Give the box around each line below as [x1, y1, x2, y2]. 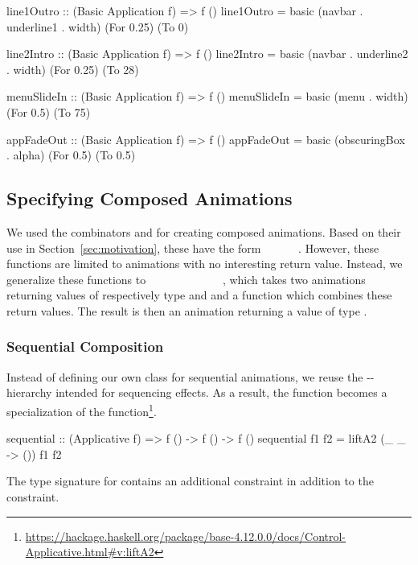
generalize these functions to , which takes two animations [6, 270, 366, 287]
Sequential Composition [6, 336, 164, 357]
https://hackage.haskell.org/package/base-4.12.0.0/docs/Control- [25, 527, 346, 544]
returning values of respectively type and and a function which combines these [6, 287, 392, 303]
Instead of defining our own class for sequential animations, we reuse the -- [6, 368, 375, 385]
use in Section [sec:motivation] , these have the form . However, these [6, 239, 379, 256]
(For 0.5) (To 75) [6, 103, 91, 120]
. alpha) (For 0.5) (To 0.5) [6, 146, 136, 163]
